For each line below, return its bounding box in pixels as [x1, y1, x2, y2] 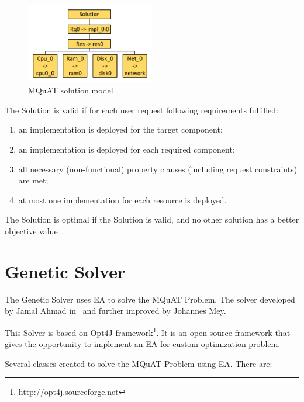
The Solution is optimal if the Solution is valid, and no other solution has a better [5, 213, 299, 226]
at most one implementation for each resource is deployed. [18, 193, 227, 206]
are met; [18, 174, 49, 186]
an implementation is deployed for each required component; [18, 143, 235, 155]
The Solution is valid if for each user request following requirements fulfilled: [5, 103, 278, 116]
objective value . [5, 224, 64, 237]
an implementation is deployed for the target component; [18, 123, 223, 136]
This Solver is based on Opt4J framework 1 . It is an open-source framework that [5, 324, 291, 338]
